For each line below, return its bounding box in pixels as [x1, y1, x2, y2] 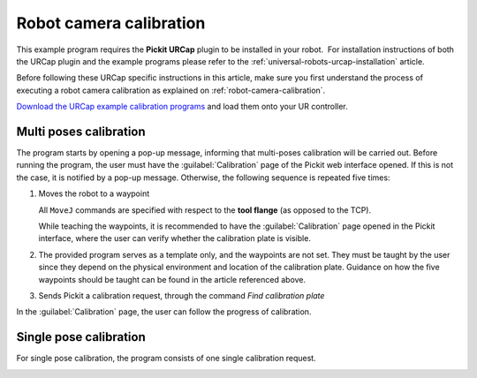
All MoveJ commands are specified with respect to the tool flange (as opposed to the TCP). [38, 204, 371, 215]
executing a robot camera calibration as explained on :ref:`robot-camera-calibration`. [16, 85, 326, 95]
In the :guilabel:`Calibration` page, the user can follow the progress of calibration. [16, 306, 312, 317]
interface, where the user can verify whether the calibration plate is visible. [38, 233, 311, 244]
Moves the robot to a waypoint [38, 188, 150, 199]
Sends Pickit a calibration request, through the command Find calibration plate [38, 290, 325, 300]
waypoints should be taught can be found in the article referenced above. [38, 274, 307, 284]
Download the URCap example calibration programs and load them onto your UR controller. [16, 102, 348, 112]
